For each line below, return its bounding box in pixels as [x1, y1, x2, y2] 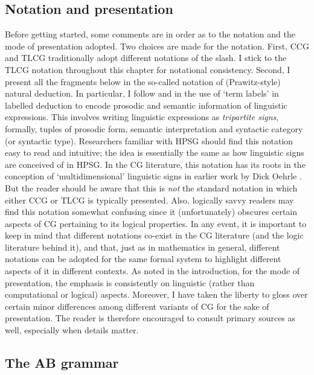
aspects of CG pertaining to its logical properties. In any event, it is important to [5, 217, 307, 229]
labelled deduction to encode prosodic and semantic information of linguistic [5, 98, 287, 111]
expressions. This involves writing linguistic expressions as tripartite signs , [5, 111, 279, 123]
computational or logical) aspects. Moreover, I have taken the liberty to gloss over [5, 288, 308, 301]
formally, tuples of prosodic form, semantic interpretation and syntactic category [5, 122, 303, 135]
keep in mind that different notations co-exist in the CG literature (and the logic [5, 229, 304, 242]
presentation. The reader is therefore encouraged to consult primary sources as [5, 312, 296, 324]
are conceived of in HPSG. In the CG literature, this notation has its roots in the [5, 158, 306, 170]
